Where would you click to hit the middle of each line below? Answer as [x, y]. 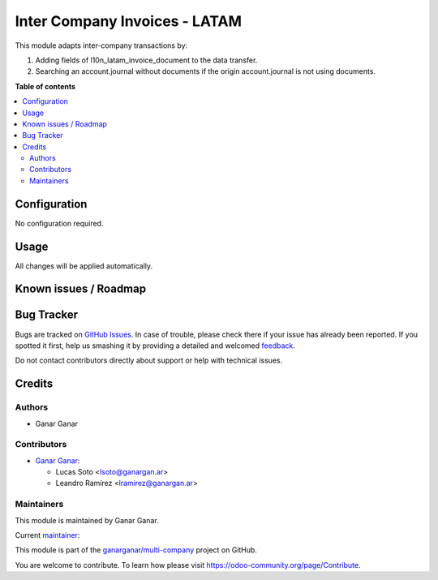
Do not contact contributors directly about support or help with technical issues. [149, 360]
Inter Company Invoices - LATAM [129, 21]
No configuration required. [59, 223]
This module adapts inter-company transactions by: [101, 45]
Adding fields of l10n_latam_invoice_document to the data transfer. [146, 60]
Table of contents [45, 86]
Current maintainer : [47, 535]
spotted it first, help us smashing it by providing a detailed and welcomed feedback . [155, 346]
